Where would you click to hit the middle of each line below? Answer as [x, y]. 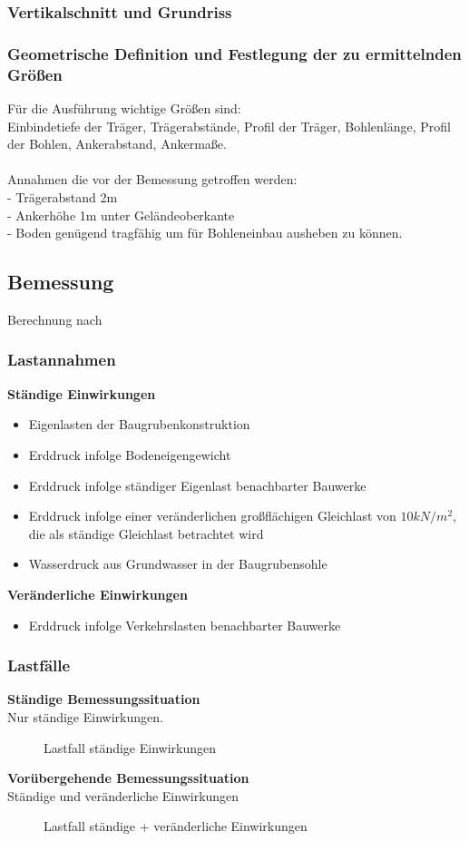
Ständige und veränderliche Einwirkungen [123, 795]
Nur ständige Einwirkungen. [85, 716]
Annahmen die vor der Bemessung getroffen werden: [152, 179]
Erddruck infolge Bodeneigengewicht [130, 454]
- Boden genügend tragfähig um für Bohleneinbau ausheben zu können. [205, 233]
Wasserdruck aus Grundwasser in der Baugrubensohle [178, 564]
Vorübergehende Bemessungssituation [128, 778]
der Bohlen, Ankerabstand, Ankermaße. [117, 144]
